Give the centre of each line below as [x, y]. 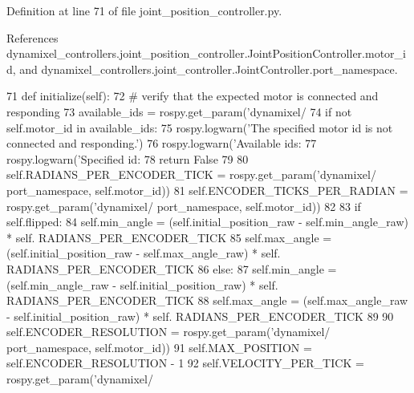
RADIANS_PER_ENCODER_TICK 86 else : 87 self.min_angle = [172, 268]
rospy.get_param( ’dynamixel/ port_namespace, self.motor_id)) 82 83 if [184, 206]
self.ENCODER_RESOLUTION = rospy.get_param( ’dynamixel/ [168, 332]
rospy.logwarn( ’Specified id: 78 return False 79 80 [128, 158]
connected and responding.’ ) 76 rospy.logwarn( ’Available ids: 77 [162, 143]
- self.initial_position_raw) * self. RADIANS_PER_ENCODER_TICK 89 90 [200, 316]
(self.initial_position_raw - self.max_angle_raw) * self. [144, 253]
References [32, 37]
